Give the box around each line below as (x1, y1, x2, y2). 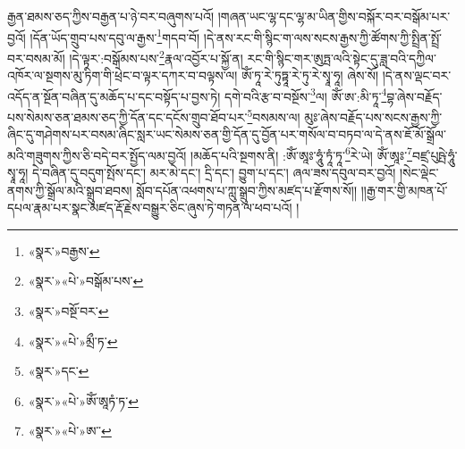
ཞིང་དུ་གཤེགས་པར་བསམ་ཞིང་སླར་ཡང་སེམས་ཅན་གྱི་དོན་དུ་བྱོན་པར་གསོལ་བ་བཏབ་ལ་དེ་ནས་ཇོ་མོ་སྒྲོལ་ (7, 125, 446, 144)
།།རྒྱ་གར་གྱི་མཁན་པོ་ (360, 180, 448, 199)
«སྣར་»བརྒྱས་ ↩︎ (28, 241, 100, 260)
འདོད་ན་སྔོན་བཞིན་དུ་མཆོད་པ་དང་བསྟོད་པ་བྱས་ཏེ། (7, 87, 221, 105)
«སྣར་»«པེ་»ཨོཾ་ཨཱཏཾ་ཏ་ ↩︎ (28, 391, 139, 410)
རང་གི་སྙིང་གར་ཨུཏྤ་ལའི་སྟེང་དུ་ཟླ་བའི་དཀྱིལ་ (247, 48, 436, 67)
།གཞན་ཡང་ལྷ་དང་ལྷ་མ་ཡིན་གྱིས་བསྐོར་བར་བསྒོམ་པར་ (217, 7, 451, 25)
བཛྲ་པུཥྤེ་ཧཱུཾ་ (411, 146, 458, 164)
